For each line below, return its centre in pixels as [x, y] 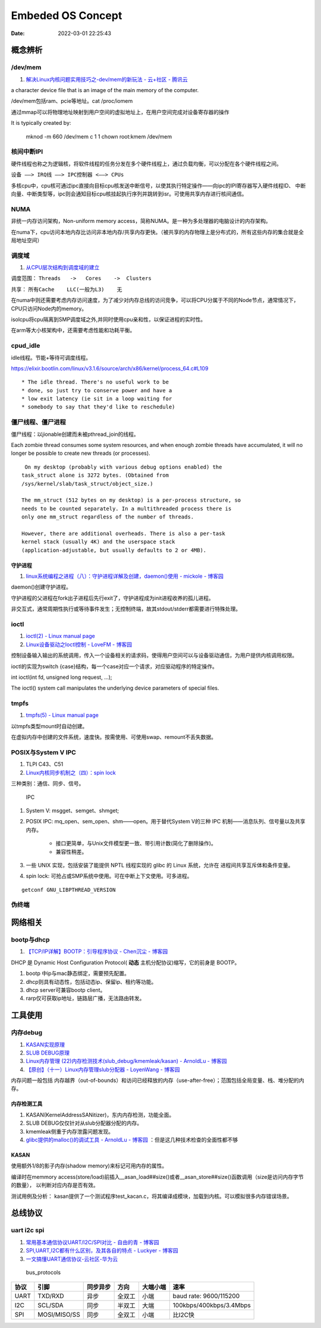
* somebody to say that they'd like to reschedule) [98, 407]
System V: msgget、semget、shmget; [72, 810]
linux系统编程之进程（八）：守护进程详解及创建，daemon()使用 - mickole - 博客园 [125, 576]
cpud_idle [26, 346]
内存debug [27, 1033]
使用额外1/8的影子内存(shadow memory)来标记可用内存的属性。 [89, 1166]
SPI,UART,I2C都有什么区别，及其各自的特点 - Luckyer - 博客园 [102, 1251]
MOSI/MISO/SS [59, 1315]
